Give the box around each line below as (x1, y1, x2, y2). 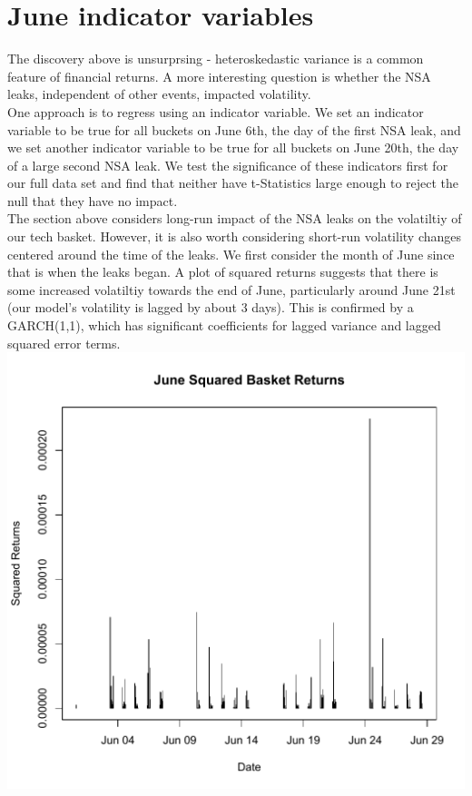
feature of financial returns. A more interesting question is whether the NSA (7, 66, 431, 85)
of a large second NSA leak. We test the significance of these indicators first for (7, 155, 448, 174)
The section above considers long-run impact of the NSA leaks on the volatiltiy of (7, 209, 462, 228)
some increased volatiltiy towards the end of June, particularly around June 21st (7, 280, 456, 299)
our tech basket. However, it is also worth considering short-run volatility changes (7, 227, 462, 246)
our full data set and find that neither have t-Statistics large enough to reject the (7, 173, 459, 192)
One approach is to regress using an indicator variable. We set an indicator (7, 102, 424, 121)
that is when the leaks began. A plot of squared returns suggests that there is (7, 262, 438, 281)
